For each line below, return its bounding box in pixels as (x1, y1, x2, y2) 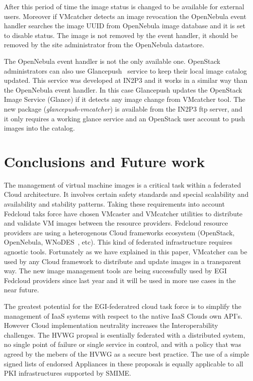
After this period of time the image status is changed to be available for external (4, 1, 244, 11)
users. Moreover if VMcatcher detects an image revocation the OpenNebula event (4, 11, 247, 21)
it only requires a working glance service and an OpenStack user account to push (4, 113, 245, 123)
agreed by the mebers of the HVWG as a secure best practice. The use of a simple (4, 348, 249, 359)
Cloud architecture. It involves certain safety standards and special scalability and (4, 189, 249, 199)
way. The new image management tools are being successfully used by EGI (4, 266, 227, 276)
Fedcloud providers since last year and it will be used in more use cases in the (4, 275, 236, 285)
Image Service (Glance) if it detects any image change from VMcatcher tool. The (4, 94, 246, 104)
